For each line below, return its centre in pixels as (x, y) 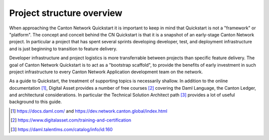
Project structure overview (66, 13)
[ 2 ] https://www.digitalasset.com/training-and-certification (71, 120)
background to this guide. (36, 102)
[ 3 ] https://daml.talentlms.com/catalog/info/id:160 (62, 129)
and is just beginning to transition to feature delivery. (63, 49)
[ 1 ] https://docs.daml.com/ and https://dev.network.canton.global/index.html (89, 111)
